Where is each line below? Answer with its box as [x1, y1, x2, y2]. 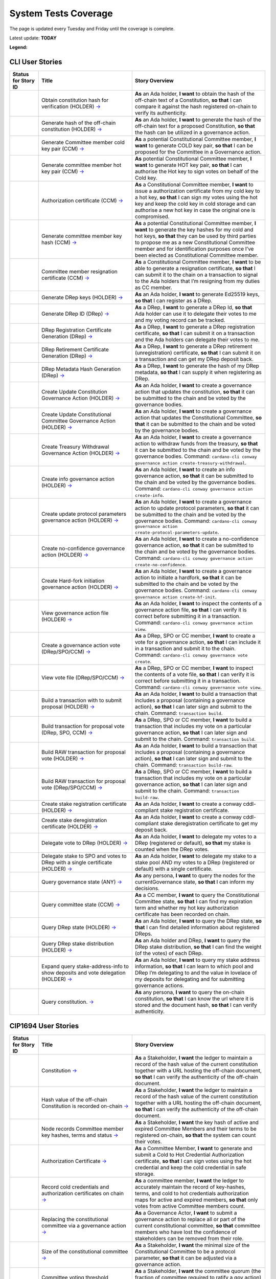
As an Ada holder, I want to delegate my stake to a [134, 852, 257, 859]
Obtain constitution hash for [41, 97, 109, 104]
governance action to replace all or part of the [134, 1216, 245, 1223]
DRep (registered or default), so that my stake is [134, 840, 251, 847]
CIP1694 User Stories [9, 1021, 79, 1030]
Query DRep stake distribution [41, 940, 114, 947]
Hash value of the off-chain [41, 1096, 107, 1103]
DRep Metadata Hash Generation [41, 366, 121, 373]
